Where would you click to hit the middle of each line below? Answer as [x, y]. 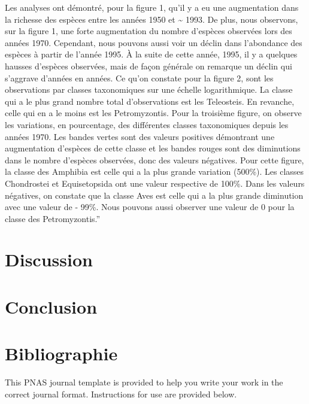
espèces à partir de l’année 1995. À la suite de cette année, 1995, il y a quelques [151, 54]
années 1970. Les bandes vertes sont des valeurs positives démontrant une [140, 136]
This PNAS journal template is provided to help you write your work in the [144, 382]
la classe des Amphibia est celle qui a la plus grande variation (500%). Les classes [154, 171]
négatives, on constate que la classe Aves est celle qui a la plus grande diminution [154, 195]
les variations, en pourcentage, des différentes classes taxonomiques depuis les [147, 124]
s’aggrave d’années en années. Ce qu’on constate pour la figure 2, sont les [139, 78]
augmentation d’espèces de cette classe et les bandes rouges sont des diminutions [153, 148]
